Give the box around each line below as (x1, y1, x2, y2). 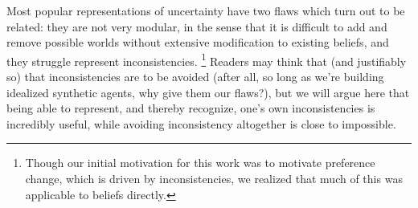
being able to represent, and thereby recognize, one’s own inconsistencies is (6, 100, 375, 116)
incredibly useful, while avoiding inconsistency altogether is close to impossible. (6, 115, 396, 132)
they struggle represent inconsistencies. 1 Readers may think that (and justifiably (6, 50, 407, 69)
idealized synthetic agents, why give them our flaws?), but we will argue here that (6, 84, 410, 100)
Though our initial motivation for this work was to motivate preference (25, 154, 375, 171)
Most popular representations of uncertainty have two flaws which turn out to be (6, 2, 405, 18)
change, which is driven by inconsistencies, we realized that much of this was (25, 170, 403, 186)
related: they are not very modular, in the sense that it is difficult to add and (6, 18, 387, 35)
